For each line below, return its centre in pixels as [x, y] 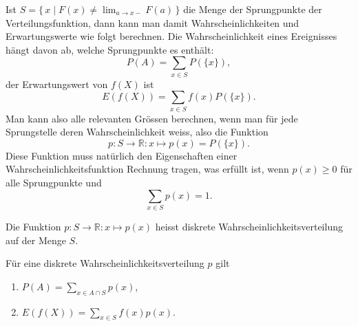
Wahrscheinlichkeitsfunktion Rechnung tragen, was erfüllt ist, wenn [147, 169]
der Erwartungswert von [57, 84]
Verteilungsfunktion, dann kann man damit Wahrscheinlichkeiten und [152, 22]
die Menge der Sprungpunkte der [253, 9]
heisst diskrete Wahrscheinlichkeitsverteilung [249, 226]
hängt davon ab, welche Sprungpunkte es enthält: [110, 49]
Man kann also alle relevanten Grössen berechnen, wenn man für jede [152, 118]
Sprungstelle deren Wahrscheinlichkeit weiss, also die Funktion [137, 132]
